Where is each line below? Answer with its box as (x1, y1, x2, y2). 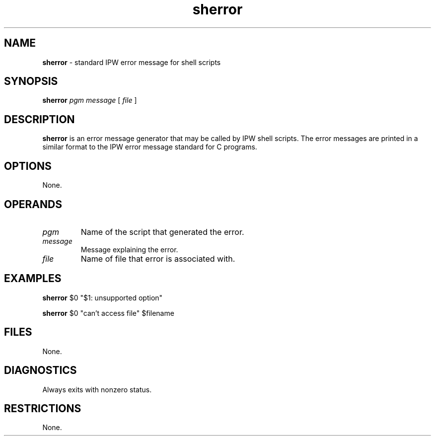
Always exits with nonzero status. (42, 385, 152, 394)
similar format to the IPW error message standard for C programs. (42, 143, 257, 151)
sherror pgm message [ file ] (42, 96, 137, 105)
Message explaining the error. (80, 245, 178, 254)
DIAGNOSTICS (4, 364, 77, 377)
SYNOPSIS (4, 75, 58, 88)
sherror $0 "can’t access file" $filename (42, 308, 174, 317)
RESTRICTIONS (4, 402, 81, 415)
